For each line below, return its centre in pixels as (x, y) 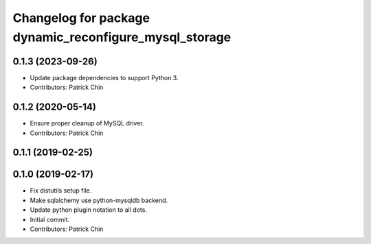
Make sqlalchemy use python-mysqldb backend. (99, 200)
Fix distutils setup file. (61, 191)
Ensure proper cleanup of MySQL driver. (87, 123)
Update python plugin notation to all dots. (89, 210)
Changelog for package (81, 18)
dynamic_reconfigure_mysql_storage (122, 37)
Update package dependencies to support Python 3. (104, 77)
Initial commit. (50, 219)
